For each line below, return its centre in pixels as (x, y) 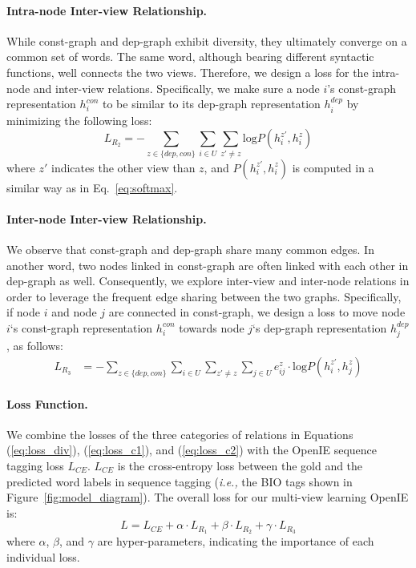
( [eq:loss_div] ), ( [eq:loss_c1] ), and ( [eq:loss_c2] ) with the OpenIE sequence (192, 450)
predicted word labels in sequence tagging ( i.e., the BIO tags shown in (180, 481)
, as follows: (35, 346)
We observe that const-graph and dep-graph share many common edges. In (190, 249)
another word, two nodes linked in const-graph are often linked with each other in (208, 265)
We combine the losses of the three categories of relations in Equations (180, 434)
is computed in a (333, 167)
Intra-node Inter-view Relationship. (107, 10)
